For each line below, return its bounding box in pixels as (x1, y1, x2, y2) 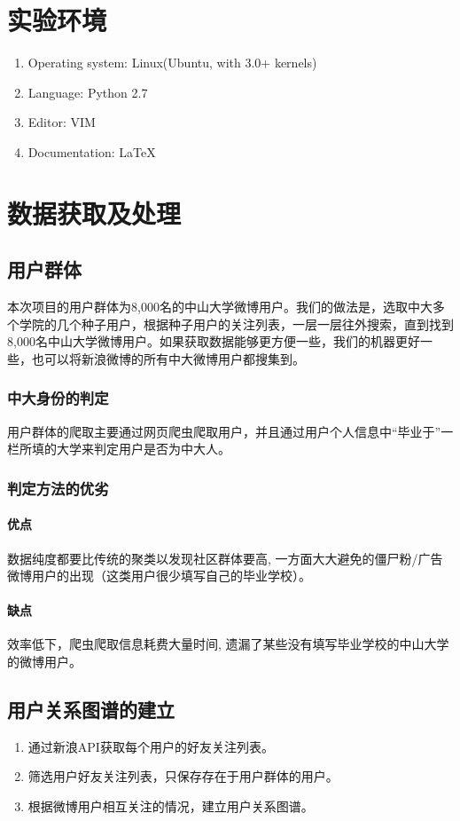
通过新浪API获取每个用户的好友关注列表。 (27, 737, 274, 755)
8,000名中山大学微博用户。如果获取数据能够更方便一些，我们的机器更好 (7, 332, 420, 351)
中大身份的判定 (7, 387, 109, 409)
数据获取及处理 (7, 194, 182, 231)
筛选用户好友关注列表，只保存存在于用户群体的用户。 (27, 767, 339, 785)
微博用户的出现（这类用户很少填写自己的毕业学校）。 (7, 566, 311, 585)
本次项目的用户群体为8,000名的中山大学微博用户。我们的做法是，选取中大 (7, 297, 433, 316)
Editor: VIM (27, 113, 96, 131)
